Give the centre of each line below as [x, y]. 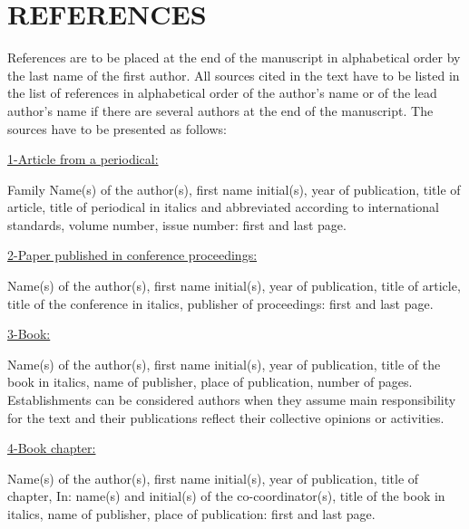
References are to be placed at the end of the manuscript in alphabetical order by [234, 58]
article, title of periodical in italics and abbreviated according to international [223, 207]
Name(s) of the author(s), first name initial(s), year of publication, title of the [224, 364]
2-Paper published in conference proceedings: [132, 255]
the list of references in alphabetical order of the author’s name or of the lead [222, 93]
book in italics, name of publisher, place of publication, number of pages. [210, 382]
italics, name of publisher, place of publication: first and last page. [191, 514]
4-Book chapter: [52, 448]
